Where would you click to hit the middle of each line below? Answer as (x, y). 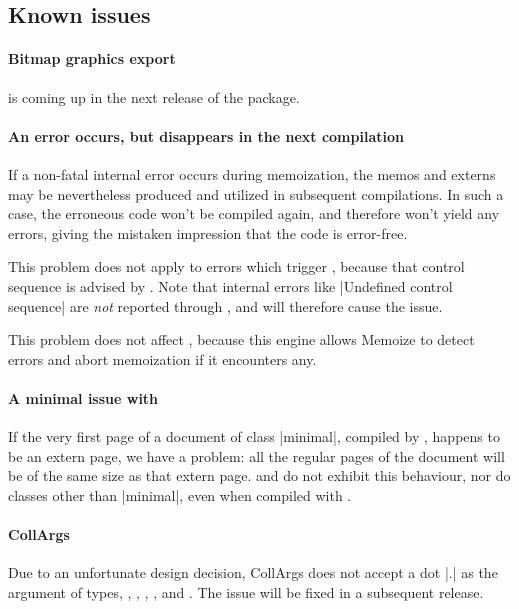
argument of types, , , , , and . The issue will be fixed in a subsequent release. (246, 591)
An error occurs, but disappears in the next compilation (206, 135)
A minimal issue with (83, 397)
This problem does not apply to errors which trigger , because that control (236, 266)
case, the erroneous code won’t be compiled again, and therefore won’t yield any (254, 213)
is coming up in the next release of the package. (154, 96)
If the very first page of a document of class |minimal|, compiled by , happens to (254, 436)
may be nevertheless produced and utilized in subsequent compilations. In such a (256, 193)
